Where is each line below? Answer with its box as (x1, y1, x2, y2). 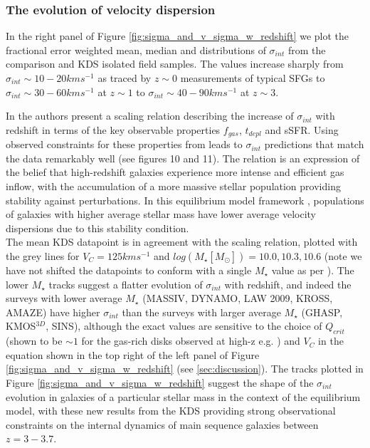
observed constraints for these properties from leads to (6, 137, 243, 152)
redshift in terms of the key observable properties (6, 122, 221, 137)
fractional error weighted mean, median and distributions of (6, 42, 266, 57)
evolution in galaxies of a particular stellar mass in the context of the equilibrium (6, 389, 361, 404)
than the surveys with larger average (122, 304, 281, 319)
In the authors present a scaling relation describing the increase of (6, 108, 294, 123)
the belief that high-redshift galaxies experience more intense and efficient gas (6, 165, 344, 179)
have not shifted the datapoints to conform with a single (6, 262, 252, 277)
